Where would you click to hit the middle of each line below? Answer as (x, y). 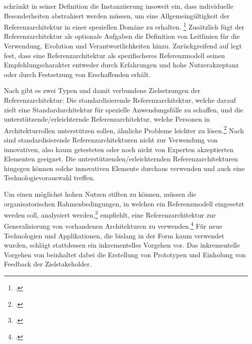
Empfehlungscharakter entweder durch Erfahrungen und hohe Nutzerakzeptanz (121, 65)
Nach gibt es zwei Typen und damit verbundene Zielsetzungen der (102, 90)
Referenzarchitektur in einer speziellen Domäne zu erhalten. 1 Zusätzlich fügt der (124, 26)
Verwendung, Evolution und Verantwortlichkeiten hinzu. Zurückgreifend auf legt (123, 46)
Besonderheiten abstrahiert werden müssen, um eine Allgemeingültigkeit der (117, 15)
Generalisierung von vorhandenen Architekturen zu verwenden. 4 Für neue (113, 225)
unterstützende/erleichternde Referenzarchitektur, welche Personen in (107, 119)
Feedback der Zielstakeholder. (48, 264)
